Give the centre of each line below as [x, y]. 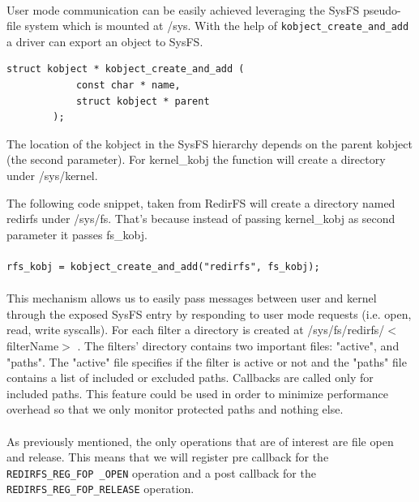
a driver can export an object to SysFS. [105, 41]
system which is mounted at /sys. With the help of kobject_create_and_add [217, 26]
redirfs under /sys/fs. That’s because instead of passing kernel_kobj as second [201, 219]
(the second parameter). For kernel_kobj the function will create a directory [196, 159]
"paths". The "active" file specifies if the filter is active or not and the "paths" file [207, 361]
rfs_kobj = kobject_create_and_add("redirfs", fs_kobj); [163, 266]
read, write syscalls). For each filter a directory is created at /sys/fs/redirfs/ [196, 330]
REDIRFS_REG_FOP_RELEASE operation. [100, 489]
